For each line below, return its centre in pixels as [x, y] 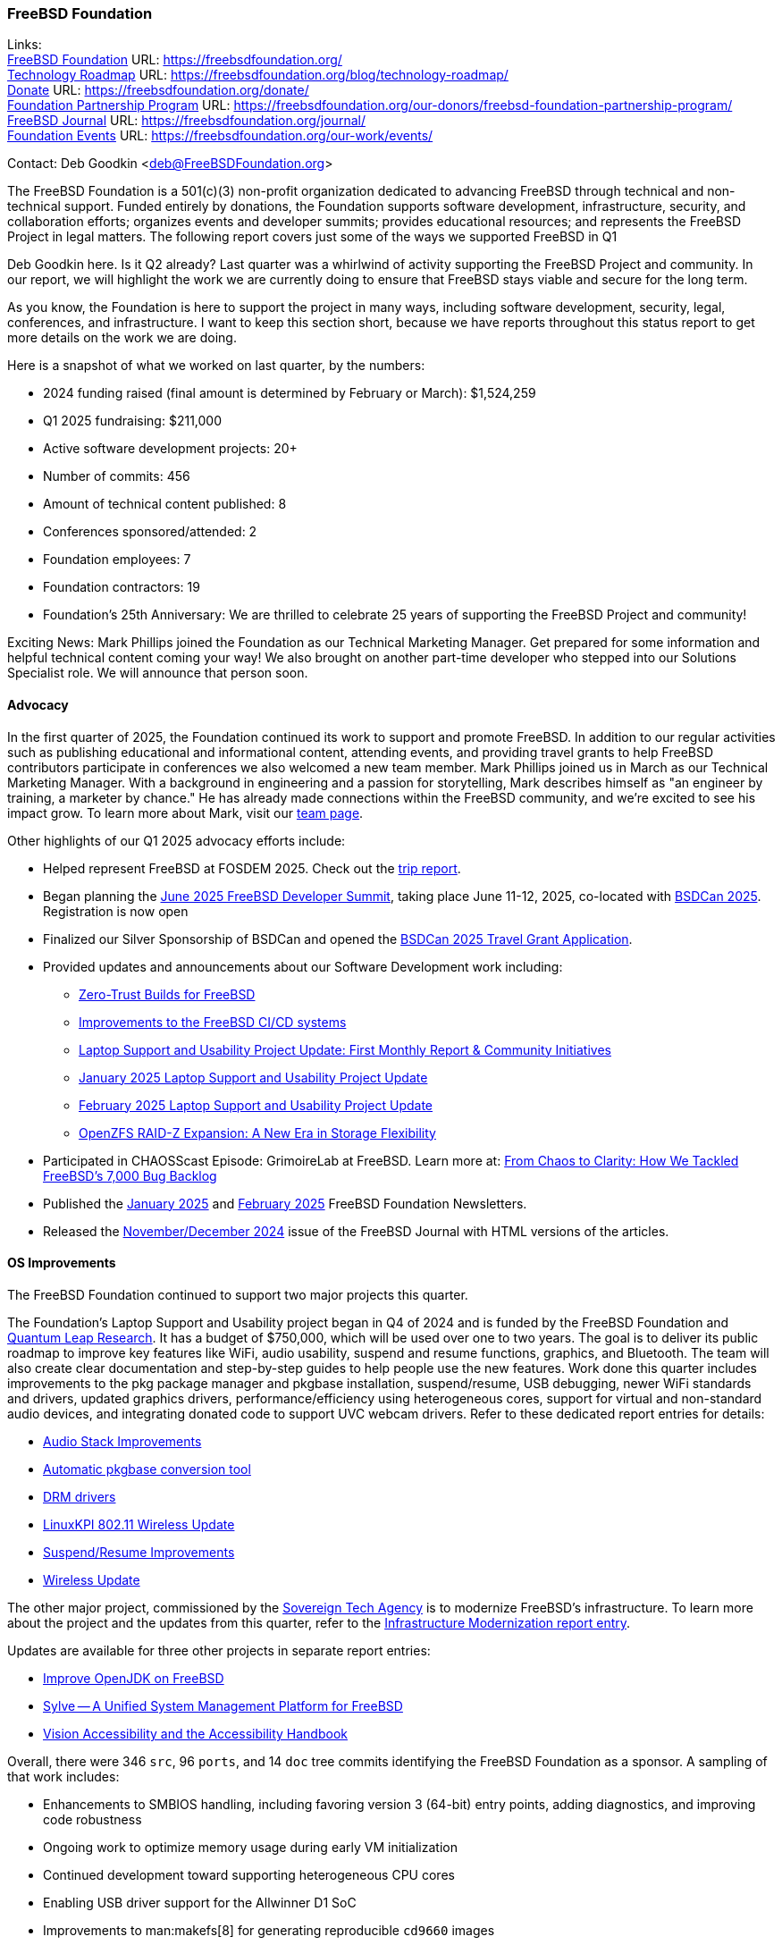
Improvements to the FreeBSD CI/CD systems [213, 1022]
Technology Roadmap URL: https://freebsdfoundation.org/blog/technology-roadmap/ [258, 75]
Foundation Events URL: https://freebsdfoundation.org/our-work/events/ [220, 136]
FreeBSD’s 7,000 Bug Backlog [130, 1175]
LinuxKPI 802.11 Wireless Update [139, 1524]
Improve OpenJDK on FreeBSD [134, 1678]
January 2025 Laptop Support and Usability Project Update [253, 1077]
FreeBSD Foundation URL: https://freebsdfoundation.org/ [175, 60]
